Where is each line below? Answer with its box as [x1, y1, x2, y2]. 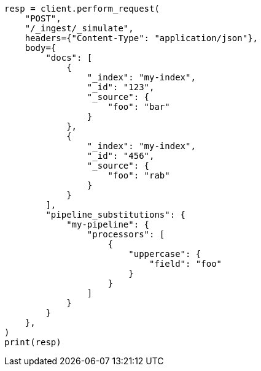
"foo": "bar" [107, 102, 170, 112]
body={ [25, 43, 56, 53]
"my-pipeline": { [66, 220, 150, 229]
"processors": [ [87, 229, 165, 239]
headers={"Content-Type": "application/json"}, [25, 33, 259, 43]
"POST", [25, 13, 61, 23]
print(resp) [4, 337, 61, 347]
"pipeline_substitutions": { [45, 210, 186, 220]
